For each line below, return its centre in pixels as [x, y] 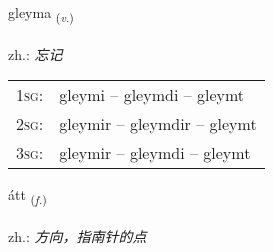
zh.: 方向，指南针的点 [77, 236]
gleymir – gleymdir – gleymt [158, 124]
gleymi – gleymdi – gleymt [152, 95]
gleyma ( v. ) [41, 13]
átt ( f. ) [27, 196]
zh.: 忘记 [35, 53]
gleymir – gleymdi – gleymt [155, 153]
